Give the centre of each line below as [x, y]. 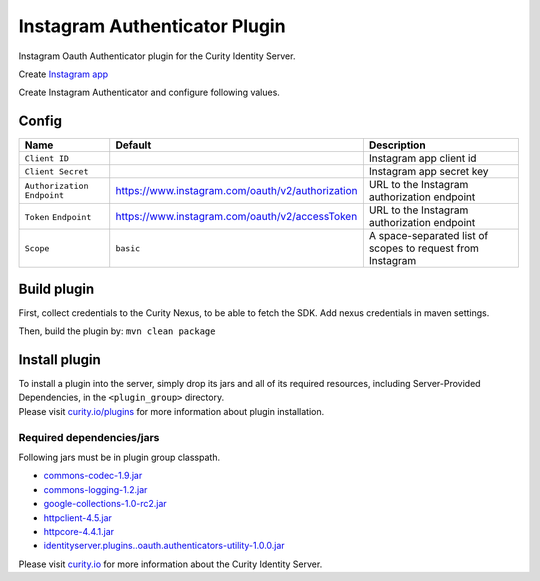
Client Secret [56, 171]
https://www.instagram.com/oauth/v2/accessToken [236, 217]
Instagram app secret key [428, 172]
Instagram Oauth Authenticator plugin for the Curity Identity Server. [157, 56]
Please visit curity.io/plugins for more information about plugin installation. [171, 411]
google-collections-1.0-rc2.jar [105, 504]
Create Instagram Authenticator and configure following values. [149, 92]
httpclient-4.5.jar [77, 517]
